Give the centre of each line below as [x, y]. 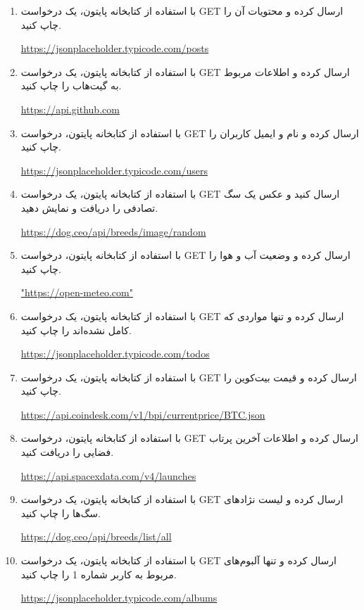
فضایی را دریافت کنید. [67, 452]
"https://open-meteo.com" [77, 292]
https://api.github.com [70, 109]
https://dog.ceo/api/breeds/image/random [113, 231]
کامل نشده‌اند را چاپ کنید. [76, 330]
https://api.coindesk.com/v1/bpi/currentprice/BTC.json [143, 414]
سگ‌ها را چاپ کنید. [61, 513]
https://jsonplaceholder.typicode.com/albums [119, 598]
